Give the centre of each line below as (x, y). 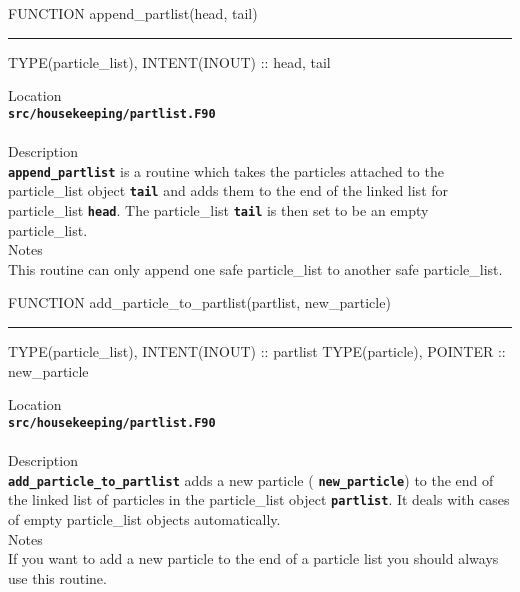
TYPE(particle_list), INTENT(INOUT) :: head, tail (169, 61)
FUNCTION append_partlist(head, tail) (133, 13)
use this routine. (57, 577)
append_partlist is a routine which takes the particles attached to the (226, 170)
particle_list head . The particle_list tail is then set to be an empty (218, 209)
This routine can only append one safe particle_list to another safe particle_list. (255, 268)
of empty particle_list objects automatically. (144, 518)
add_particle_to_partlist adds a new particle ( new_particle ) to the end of (251, 479)
